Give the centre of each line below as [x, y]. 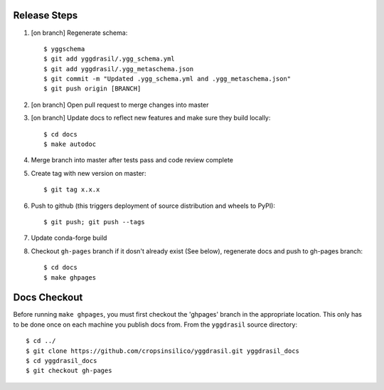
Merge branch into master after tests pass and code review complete [132, 160]
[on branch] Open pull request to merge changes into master [120, 105]
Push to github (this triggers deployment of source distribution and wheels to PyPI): [153, 206]
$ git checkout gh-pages [69, 371]
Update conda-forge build [69, 238]
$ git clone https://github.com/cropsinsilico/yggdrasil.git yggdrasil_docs [163, 351]
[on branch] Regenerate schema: [79, 33]
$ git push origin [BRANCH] [92, 89]
